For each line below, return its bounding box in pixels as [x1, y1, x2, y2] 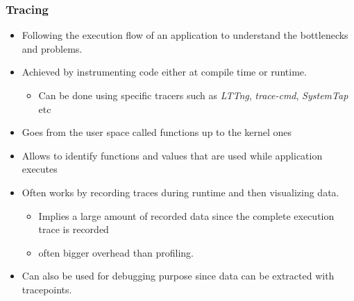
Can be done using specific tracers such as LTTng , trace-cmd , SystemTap [38, 88, 348, 102]
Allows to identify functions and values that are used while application [22, 148, 323, 162]
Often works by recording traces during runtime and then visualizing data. [22, 184, 339, 199]
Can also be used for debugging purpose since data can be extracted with [22, 268, 335, 283]
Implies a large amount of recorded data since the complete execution [38, 208, 335, 223]
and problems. [22, 41, 83, 55]
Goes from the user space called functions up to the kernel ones [22, 125, 292, 139]
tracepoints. [22, 282, 72, 296]
